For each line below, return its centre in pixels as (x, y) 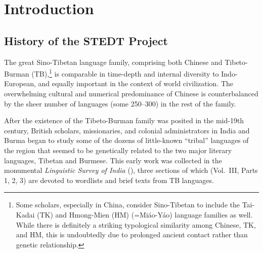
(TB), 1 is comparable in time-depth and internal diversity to (125, 73)
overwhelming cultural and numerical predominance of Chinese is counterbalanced (131, 94)
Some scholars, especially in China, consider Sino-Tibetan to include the (128, 205)
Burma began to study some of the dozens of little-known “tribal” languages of (126, 140)
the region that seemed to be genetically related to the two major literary (118, 150)
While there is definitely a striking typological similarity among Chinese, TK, (136, 224)
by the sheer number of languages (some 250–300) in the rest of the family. (120, 103)
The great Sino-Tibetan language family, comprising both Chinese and (113, 62)
